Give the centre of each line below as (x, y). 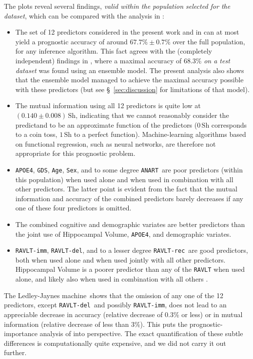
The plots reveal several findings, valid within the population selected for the (117, 6)
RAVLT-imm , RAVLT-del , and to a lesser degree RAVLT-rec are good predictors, (132, 250)
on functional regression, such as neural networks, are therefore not (116, 143)
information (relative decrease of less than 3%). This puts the (96, 324)
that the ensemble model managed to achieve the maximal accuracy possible (129, 80)
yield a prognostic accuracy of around (71, 41)
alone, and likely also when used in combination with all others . (112, 279)
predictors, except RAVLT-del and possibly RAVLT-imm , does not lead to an (115, 305)
